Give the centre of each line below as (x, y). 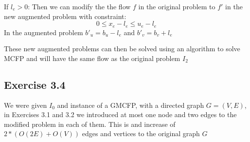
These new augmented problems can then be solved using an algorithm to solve (122, 49)
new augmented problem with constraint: (65, 16)
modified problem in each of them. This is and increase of (90, 124)
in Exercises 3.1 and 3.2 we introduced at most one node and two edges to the (120, 114)
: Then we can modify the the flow (79, 6)
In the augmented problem (44, 32)
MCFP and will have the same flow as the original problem (92, 58)
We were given (26, 105)
